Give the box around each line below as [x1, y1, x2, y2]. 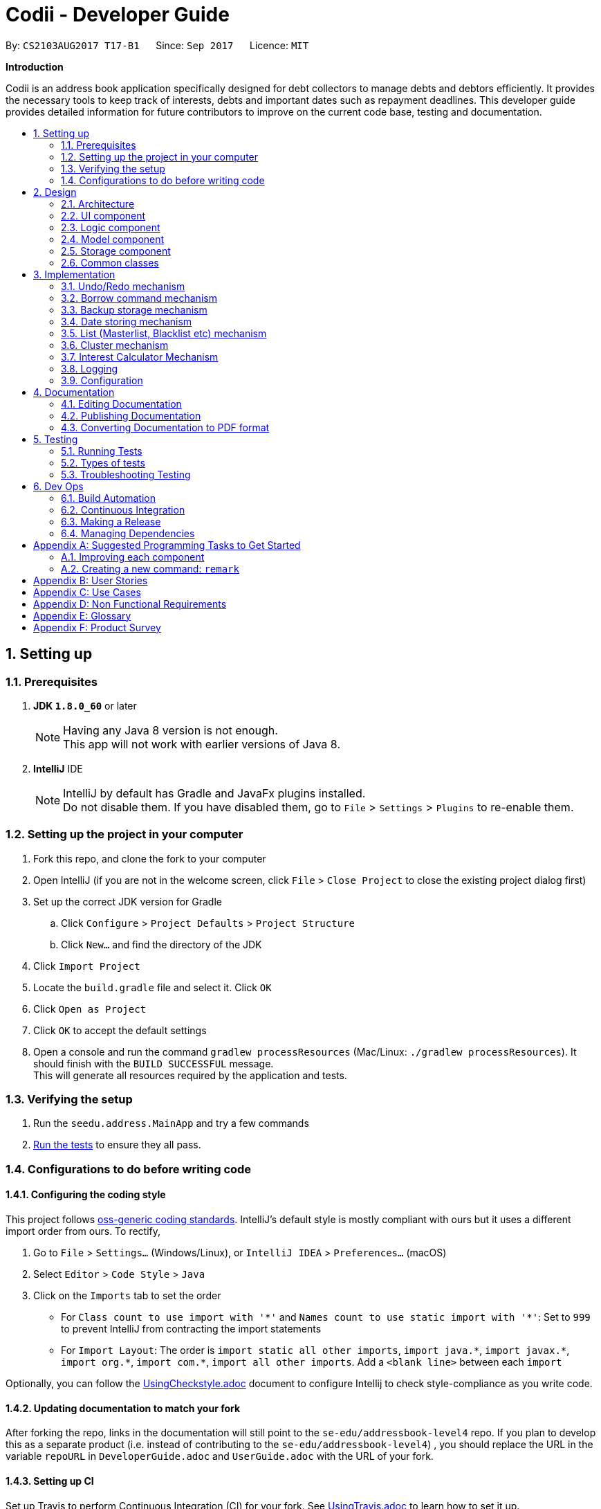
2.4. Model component [61, 233, 165, 245]
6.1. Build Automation [61, 491, 156, 504]
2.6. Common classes [61, 256, 159, 269]
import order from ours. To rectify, [6, 1225, 161, 1238]
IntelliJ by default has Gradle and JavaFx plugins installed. [63, 786, 366, 800]
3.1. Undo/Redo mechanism [61, 280, 185, 292]
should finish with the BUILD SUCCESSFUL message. [33, 1057, 274, 1069]
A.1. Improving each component [61, 550, 205, 563]
